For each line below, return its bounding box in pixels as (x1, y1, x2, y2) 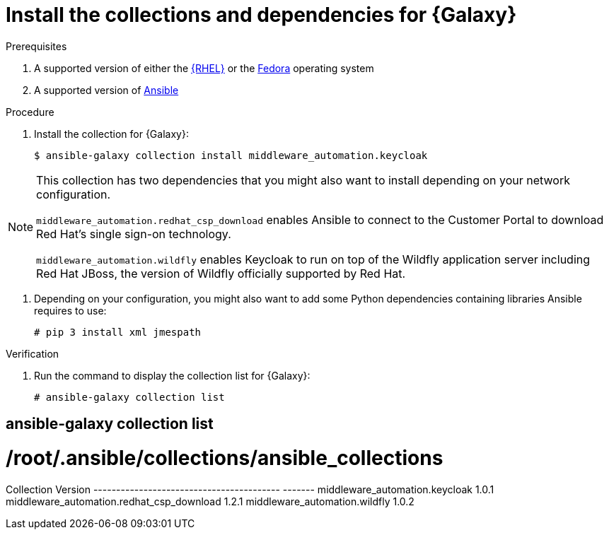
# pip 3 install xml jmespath (34, 326, 202, 338)
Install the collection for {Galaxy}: (34, 127, 189, 140)
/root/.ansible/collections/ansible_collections (6, 445, 443, 470)
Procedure (6, 105, 54, 118)
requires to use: (34, 304, 107, 317)
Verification (6, 347, 59, 360)
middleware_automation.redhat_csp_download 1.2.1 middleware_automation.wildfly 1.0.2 (6, 495, 414, 507)
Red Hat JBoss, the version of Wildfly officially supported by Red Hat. (36, 266, 406, 281)
